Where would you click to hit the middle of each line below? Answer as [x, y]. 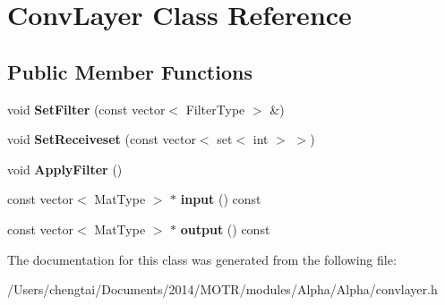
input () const [221, 199]
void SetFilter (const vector [86, 109]
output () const [225, 229]
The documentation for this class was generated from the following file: [202, 259]
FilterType [215, 109]
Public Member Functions [130, 71]
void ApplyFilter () [65, 169]
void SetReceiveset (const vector [102, 139]
